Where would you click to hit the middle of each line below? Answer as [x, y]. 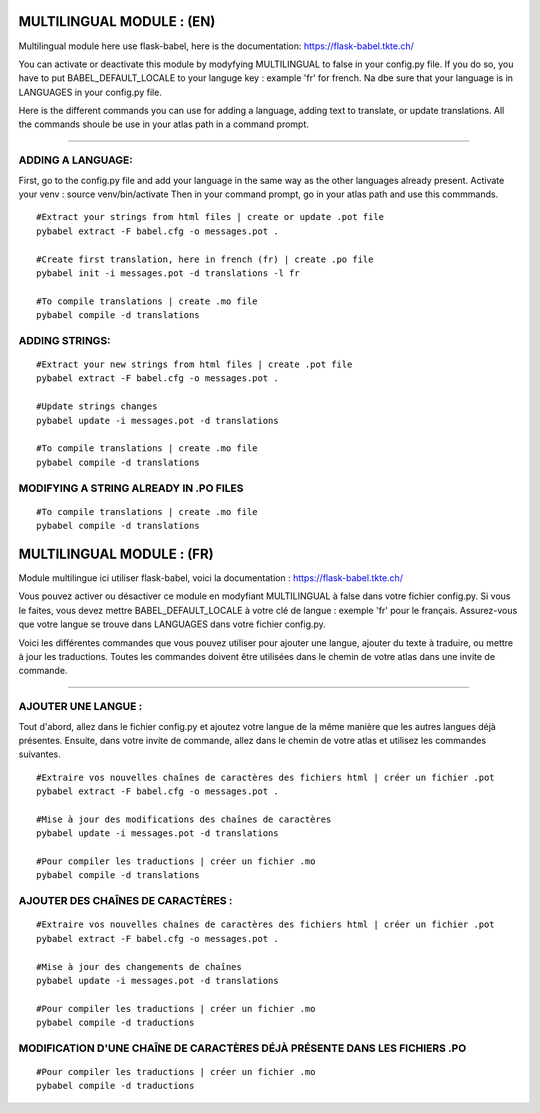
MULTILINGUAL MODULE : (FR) [116, 553]
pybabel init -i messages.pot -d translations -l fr [168, 273]
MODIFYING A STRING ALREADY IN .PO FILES [131, 488]
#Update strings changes [97, 406]
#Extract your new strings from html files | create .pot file [194, 364]
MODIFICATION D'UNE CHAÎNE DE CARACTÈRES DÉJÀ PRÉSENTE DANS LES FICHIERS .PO [242, 1048]
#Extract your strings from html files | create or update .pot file [210, 217]
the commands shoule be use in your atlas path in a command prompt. [164, 124]
